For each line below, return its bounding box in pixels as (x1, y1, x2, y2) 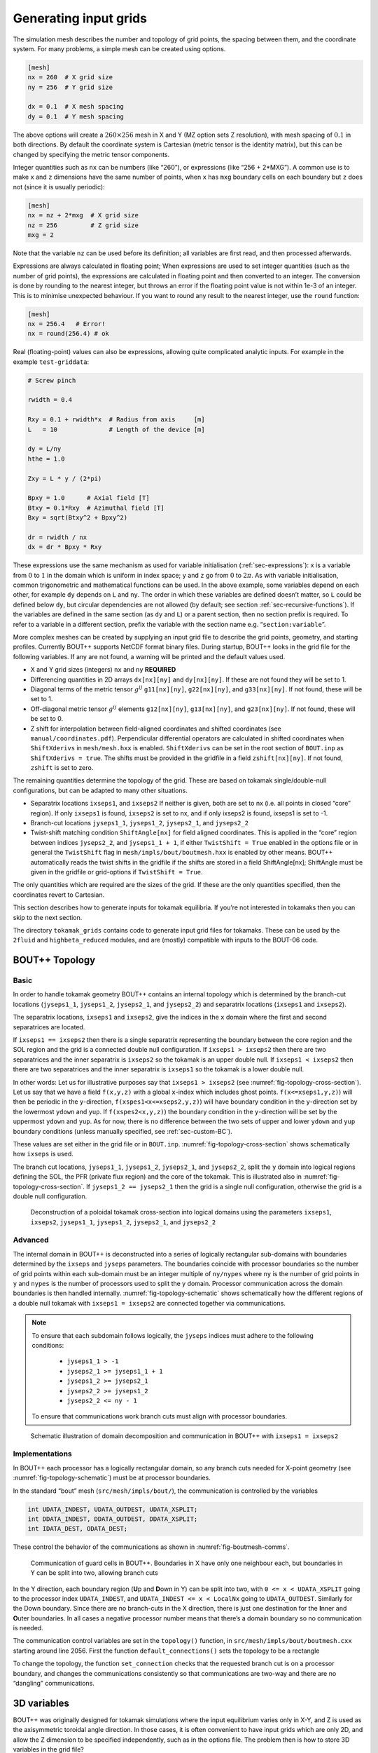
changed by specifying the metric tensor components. (13, 150, 170, 158)
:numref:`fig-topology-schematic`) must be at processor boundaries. (13, 1473, 211, 1482)
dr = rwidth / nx (27, 533, 87, 541)
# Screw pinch (27, 376, 76, 384)
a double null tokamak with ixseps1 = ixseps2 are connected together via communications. (13, 1299, 286, 1307)
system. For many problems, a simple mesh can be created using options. (13, 44, 226, 53)
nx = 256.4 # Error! (27, 320, 106, 327)
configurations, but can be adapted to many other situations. (13, 786, 188, 794)
